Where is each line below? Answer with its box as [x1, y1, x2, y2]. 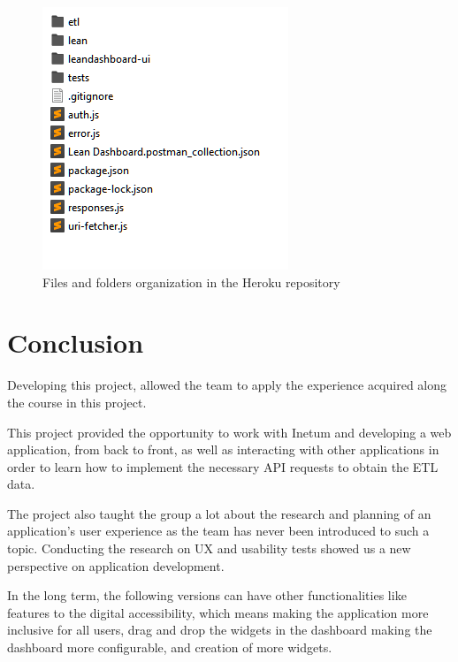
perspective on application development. [7, 556, 225, 574]
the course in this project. [7, 392, 147, 411]
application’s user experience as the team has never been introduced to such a [7, 521, 430, 540]
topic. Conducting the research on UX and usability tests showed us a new [7, 539, 411, 558]
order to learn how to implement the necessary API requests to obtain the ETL [7, 457, 439, 476]
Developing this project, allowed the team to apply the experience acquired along [7, 376, 447, 394]
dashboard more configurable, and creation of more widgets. [7, 638, 332, 657]
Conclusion [7, 324, 144, 361]
